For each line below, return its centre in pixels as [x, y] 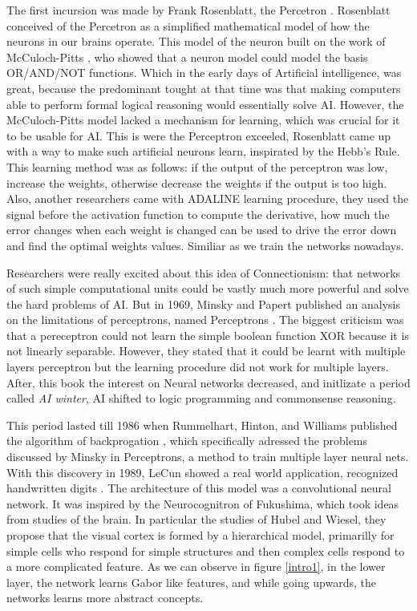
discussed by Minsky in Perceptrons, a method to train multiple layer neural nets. [208, 457]
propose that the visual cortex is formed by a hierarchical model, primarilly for [200, 535]
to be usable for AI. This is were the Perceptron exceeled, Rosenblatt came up [199, 135]
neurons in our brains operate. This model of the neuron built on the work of [196, 41]
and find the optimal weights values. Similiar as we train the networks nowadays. [205, 245]
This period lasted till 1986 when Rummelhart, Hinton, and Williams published [202, 425]
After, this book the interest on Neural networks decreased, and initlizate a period [208, 382]
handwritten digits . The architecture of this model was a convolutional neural [199, 488]
